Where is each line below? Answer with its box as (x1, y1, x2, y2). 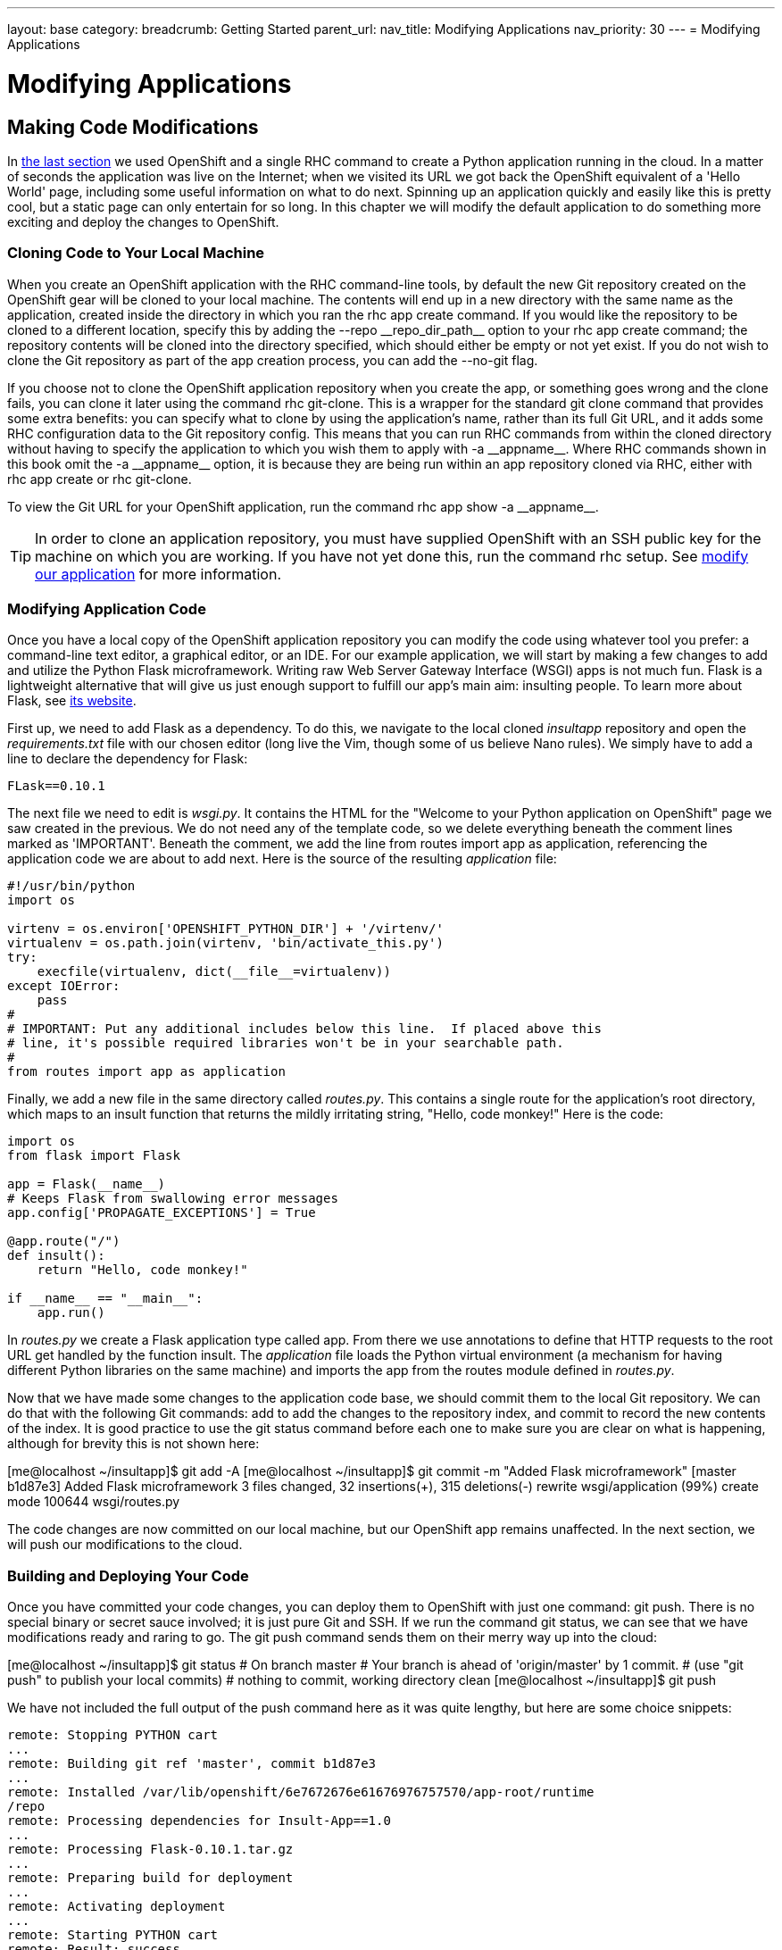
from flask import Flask (7, 1148, 180, 1163)
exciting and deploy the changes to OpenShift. (7, 213, 279, 229)
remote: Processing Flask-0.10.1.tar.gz (7, 1842, 294, 1857)
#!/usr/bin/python (7, 879, 136, 894)
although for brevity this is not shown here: (7, 1436, 260, 1452)
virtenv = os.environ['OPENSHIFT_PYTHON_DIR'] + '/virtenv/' (7, 921, 444, 937)
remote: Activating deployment (7, 1899, 226, 1914)
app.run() (37, 1305, 105, 1321)
